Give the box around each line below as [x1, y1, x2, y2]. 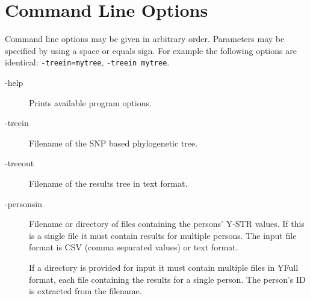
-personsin [5, 197, 43, 210]
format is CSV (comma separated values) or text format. [29, 241, 238, 253]
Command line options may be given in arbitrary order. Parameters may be [5, 32, 285, 45]
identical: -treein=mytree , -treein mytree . [5, 56, 170, 68]
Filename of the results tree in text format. [29, 177, 188, 189]
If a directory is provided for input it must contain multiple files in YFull [29, 261, 299, 273]
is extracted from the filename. [29, 285, 142, 297]
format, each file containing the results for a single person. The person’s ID [29, 273, 306, 285]
